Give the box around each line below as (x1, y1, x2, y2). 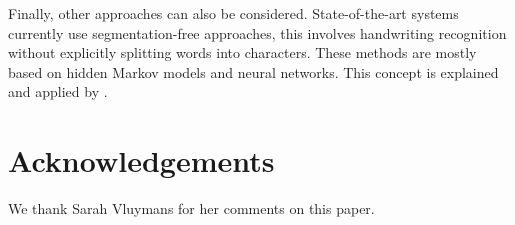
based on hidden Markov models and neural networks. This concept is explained (8, 61, 499, 82)
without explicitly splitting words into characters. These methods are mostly (8, 42, 477, 63)
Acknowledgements (8, 140, 275, 181)
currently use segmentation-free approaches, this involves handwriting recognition (8, 22, 507, 43)
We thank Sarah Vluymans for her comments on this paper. (8, 198, 375, 219)
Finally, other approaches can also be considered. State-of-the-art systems (8, 3, 459, 23)
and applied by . (8, 81, 108, 102)
